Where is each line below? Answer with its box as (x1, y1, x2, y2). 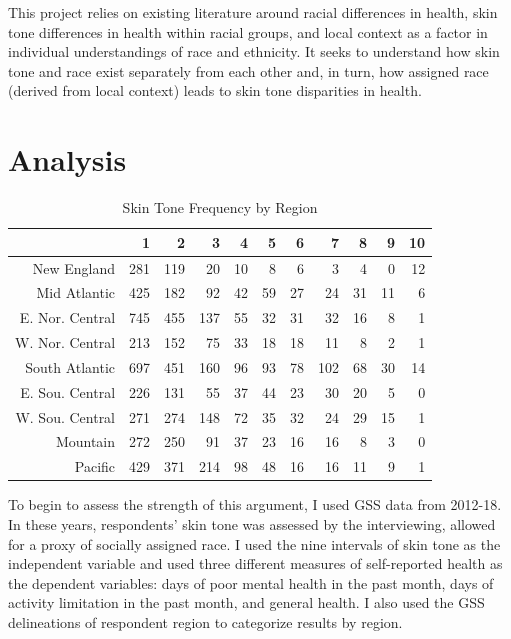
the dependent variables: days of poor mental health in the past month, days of (8, 572, 494, 593)
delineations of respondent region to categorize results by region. (8, 611, 403, 632)
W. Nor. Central (15, 332, 116, 353)
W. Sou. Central (15, 406, 116, 427)
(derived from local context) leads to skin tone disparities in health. (8, 80, 422, 101)
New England (32, 257, 116, 278)
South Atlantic (25, 356, 116, 377)
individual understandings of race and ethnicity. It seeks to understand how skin (8, 41, 500, 62)
